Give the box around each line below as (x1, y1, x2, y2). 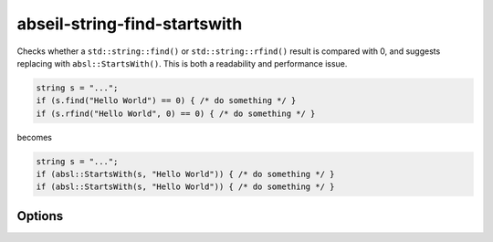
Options (16, 208, 64, 224)
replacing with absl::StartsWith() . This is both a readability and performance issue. (16, 58, 348, 68)
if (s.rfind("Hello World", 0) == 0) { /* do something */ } (36, 108, 316, 119)
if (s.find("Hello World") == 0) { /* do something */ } (36, 96, 297, 106)
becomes (16, 132, 52, 142)
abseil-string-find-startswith (16, 14, 243, 34)
